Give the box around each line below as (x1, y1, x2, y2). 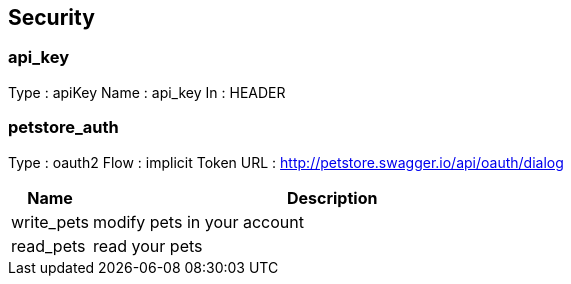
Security (8, 5, 95, 30)
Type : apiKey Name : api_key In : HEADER (8, 83, 286, 101)
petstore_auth (8, 117, 119, 138)
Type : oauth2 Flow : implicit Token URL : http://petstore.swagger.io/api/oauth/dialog (8, 153, 564, 171)
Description (286, 187, 378, 208)
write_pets (11, 211, 90, 232)
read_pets (11, 235, 86, 256)
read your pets (93, 235, 203, 256)
